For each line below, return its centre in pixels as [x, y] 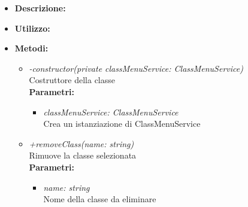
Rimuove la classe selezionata [83, 155]
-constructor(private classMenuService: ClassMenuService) [136, 68]
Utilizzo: [32, 28]
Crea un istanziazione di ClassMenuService [122, 124]
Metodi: [31, 48]
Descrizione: [40, 8]
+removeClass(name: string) [81, 143]
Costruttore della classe [72, 80]
